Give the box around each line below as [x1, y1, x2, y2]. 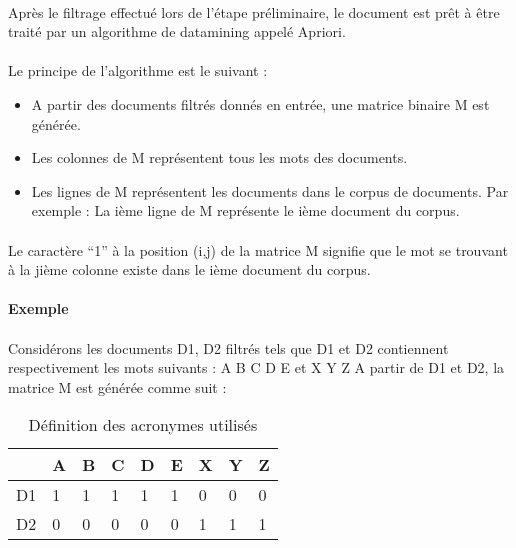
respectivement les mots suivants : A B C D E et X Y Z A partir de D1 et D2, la [8, 357, 505, 378]
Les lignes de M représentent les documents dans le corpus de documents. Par [31, 180, 509, 201]
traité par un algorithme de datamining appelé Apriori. [8, 21, 346, 42]
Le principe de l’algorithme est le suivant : [8, 60, 268, 81]
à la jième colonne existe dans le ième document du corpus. [8, 259, 371, 280]
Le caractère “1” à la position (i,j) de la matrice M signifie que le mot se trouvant [8, 239, 508, 260]
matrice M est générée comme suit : [8, 376, 227, 397]
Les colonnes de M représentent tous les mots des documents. [31, 147, 408, 168]
